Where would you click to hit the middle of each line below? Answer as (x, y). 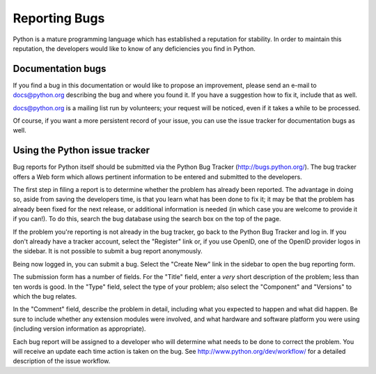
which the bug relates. (45, 296)
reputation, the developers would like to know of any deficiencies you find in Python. (134, 48)
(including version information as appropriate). (79, 329)
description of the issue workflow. (62, 361)
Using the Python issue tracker (81, 150)
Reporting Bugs (59, 18)
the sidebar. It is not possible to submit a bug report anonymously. (108, 251)
